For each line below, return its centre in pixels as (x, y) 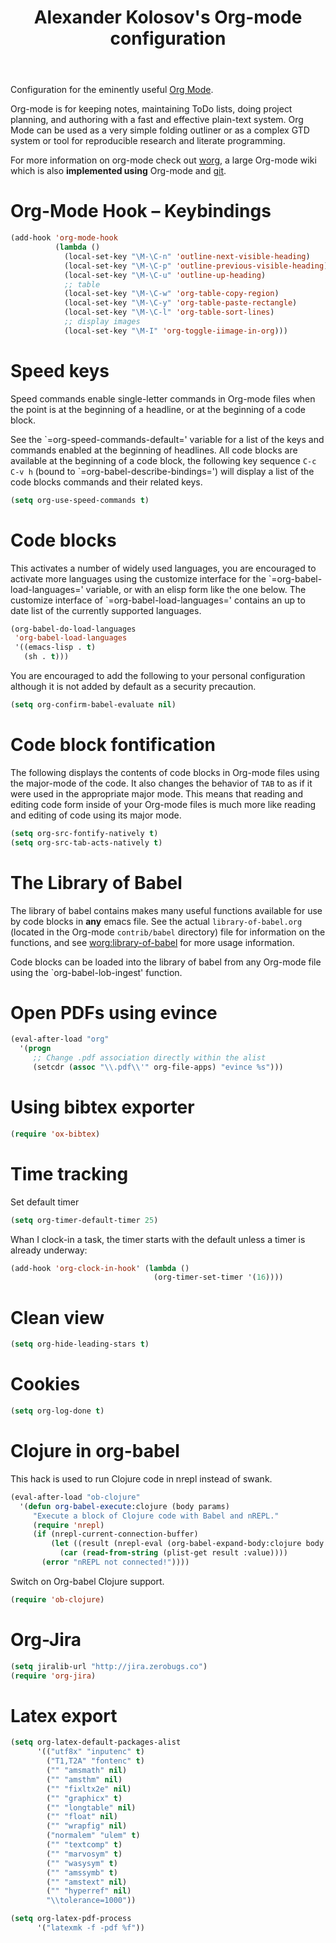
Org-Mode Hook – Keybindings (141, 211)
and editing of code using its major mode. (96, 815)
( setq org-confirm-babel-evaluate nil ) (93, 705)
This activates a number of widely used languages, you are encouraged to (163, 568)
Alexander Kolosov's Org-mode (168, 17)
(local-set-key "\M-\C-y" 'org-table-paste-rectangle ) (180, 303)
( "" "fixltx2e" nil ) (89, 1789)
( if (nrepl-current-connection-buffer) (115, 1534)
